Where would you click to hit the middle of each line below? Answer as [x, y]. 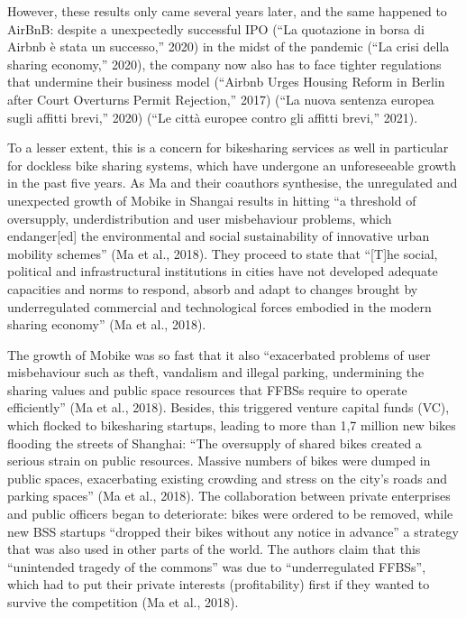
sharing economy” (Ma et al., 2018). [107, 324]
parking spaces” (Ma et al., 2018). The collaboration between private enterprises [229, 496]
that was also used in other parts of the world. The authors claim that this [214, 549]
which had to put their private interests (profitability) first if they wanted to [219, 584]
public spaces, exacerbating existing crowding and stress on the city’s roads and [228, 478]
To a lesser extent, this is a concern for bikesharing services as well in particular [228, 148]
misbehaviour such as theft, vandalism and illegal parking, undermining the [216, 372]
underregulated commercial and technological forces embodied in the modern [219, 306]
